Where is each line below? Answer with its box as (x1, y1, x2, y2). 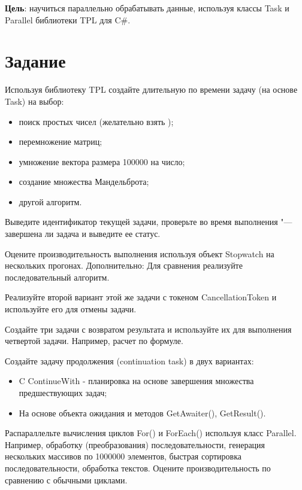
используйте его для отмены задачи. (5, 303, 137, 315)
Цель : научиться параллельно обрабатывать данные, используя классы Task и (5, 2, 289, 14)
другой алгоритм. (19, 195, 82, 208)
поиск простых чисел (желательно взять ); (19, 115, 174, 127)
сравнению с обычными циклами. (5, 473, 128, 486)
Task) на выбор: (5, 95, 64, 107)
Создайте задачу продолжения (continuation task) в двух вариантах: (5, 354, 254, 367)
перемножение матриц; (19, 135, 102, 148)
